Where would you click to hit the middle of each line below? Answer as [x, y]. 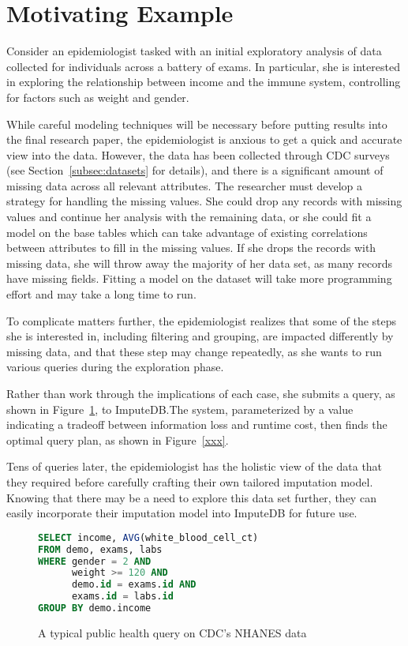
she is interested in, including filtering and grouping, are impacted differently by [200, 336]
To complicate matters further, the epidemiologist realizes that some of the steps [202, 320]
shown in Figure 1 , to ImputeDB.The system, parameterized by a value [180, 409]
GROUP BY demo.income [95, 608]
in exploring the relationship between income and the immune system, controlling [204, 82]
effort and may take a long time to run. [101, 294]
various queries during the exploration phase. [115, 367]
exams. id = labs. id [122, 597]
